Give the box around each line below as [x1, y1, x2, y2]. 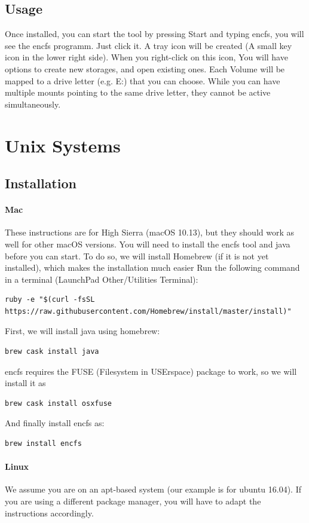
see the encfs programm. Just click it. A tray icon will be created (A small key [5, 39, 292, 51]
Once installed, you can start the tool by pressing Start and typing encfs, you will [5, 27, 304, 40]
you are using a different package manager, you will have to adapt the [5, 495, 261, 507]
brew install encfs [5, 439, 82, 448]
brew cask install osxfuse [5, 399, 112, 408]
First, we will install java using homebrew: [5, 325, 160, 337]
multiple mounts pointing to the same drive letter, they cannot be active [5, 86, 271, 99]
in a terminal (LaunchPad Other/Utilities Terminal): [5, 273, 198, 285]
